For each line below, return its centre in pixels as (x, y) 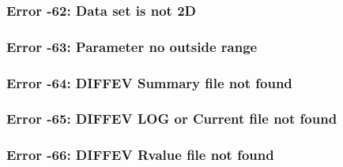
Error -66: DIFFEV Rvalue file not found (140, 155)
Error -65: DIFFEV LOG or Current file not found (172, 119)
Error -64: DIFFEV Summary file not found (149, 82)
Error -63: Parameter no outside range (132, 46)
